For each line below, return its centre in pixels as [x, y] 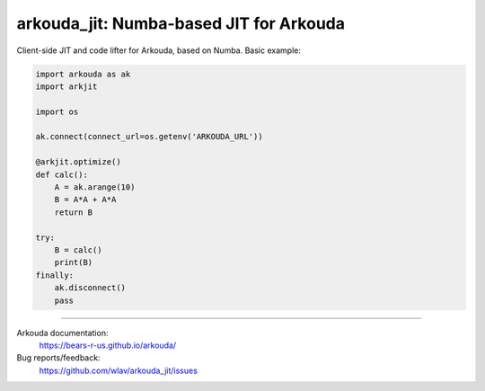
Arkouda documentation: [62, 333]
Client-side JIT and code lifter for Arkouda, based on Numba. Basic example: [159, 50]
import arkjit [66, 86]
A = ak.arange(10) [95, 187]
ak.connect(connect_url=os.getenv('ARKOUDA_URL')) [150, 137]
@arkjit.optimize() [78, 162]
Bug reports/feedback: [58, 358]
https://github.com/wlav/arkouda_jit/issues [118, 370]
